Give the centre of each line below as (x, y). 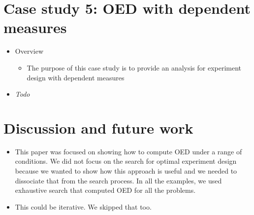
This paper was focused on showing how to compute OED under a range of (128, 151)
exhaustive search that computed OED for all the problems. (105, 190)
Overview (29, 51)
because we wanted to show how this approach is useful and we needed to (126, 171)
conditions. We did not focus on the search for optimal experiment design (126, 161)
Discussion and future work (98, 127)
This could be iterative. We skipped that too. (83, 206)
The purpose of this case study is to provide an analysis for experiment (134, 67)
